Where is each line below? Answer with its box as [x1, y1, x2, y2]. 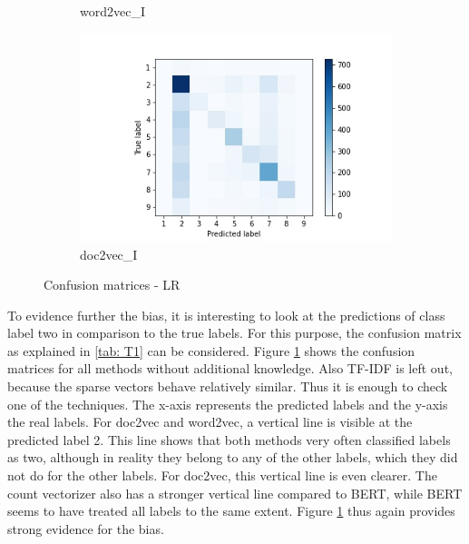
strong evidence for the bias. [7, 519, 164, 538]
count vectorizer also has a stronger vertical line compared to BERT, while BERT [7, 483, 463, 502]
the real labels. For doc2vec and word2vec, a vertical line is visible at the [7, 412, 413, 431]
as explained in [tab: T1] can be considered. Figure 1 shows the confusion [7, 341, 415, 360]
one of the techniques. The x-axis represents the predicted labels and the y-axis [7, 394, 448, 413]
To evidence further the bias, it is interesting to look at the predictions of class [7, 305, 445, 324]
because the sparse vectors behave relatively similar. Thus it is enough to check [7, 377, 448, 396]
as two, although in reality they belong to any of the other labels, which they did [7, 448, 458, 467]
